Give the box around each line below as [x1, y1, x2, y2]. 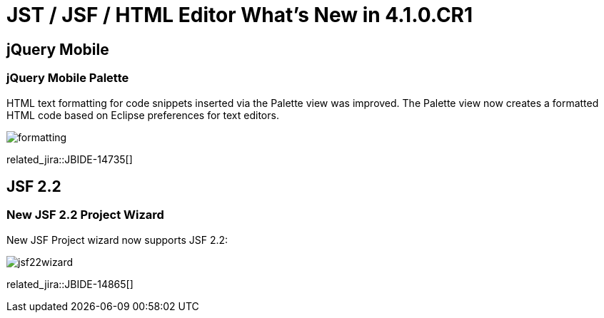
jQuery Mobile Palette [6, 71, 129, 86]
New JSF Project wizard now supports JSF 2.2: [6, 233, 228, 246]
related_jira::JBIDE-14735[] [6, 153, 133, 165]
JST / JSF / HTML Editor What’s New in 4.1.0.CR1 [6, 3, 473, 27]
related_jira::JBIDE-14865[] [6, 277, 134, 290]
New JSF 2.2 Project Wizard [6, 207, 164, 222]
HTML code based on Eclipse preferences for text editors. [6, 108, 279, 121]
